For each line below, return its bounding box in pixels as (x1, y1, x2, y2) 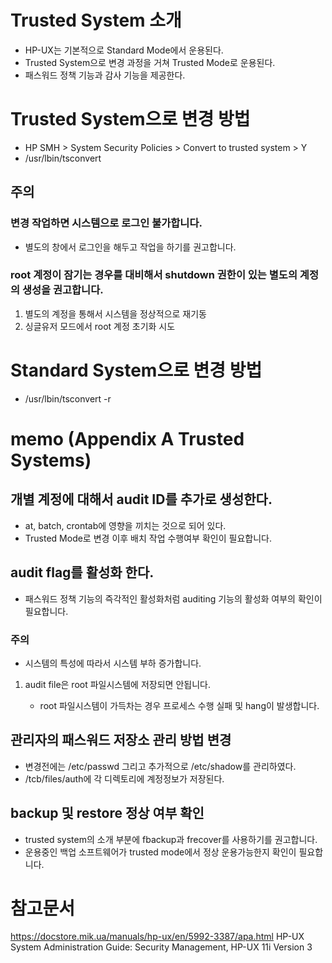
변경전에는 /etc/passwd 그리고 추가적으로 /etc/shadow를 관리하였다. (24, 760, 297, 772)
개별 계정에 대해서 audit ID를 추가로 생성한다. (10, 491, 273, 508)
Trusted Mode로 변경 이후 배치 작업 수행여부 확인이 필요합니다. (24, 532, 272, 544)
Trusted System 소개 (10, 9, 182, 32)
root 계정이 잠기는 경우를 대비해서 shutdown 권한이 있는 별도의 (10, 268, 298, 282)
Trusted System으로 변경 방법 (10, 108, 251, 131)
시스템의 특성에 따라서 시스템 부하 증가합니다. (24, 657, 202, 669)
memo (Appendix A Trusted (10, 427, 245, 450)
